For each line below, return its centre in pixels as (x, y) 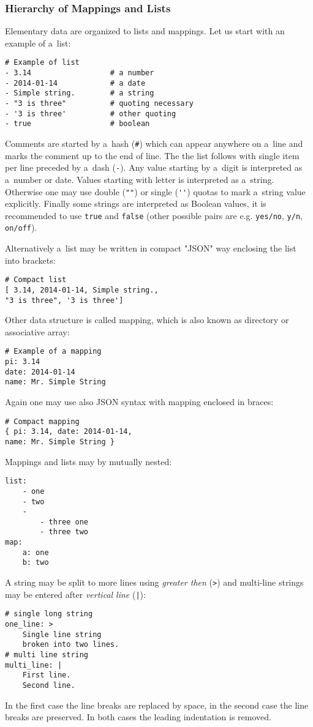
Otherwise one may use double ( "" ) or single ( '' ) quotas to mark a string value (155, 191)
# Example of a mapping (53, 352)
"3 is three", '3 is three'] (64, 300)
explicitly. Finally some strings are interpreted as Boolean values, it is (136, 203)
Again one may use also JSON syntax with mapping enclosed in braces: (139, 402)
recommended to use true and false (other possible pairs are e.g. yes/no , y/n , (154, 215)
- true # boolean (77, 124)
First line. (47, 675)
